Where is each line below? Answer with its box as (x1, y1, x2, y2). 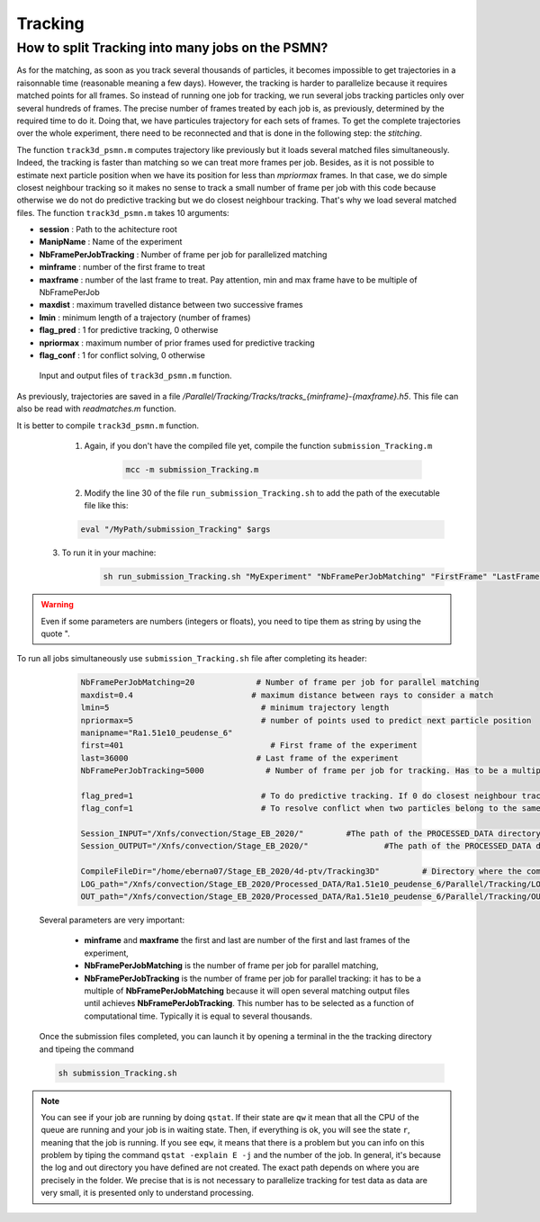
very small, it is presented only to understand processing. (40, 1188, 254, 1199)
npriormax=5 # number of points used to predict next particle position (80, 715, 532, 725)
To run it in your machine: (61, 547, 157, 558)
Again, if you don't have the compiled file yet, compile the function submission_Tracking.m (84, 440, 433, 451)
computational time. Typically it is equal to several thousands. (84, 1011, 313, 1021)
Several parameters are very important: (39, 914, 184, 926)
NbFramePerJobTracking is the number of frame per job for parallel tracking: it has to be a (84, 973, 422, 984)
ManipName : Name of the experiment (39, 237, 183, 247)
